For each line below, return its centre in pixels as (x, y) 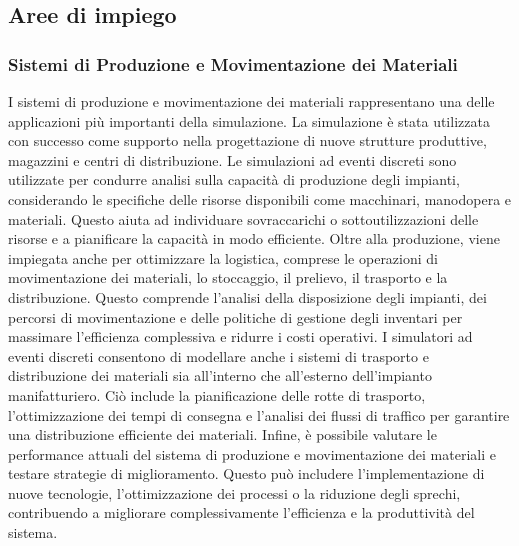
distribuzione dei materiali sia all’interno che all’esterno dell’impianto (220, 375)
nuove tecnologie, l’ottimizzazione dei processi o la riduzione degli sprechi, (234, 492)
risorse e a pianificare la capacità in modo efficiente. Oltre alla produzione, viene (254, 238)
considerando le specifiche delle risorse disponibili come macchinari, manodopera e (260, 198)
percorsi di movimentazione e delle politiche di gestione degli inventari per (235, 316)
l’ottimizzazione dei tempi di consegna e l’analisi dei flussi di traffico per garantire (259, 414)
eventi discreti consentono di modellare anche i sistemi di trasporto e (218, 355)
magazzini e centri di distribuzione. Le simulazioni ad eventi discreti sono (232, 159)
